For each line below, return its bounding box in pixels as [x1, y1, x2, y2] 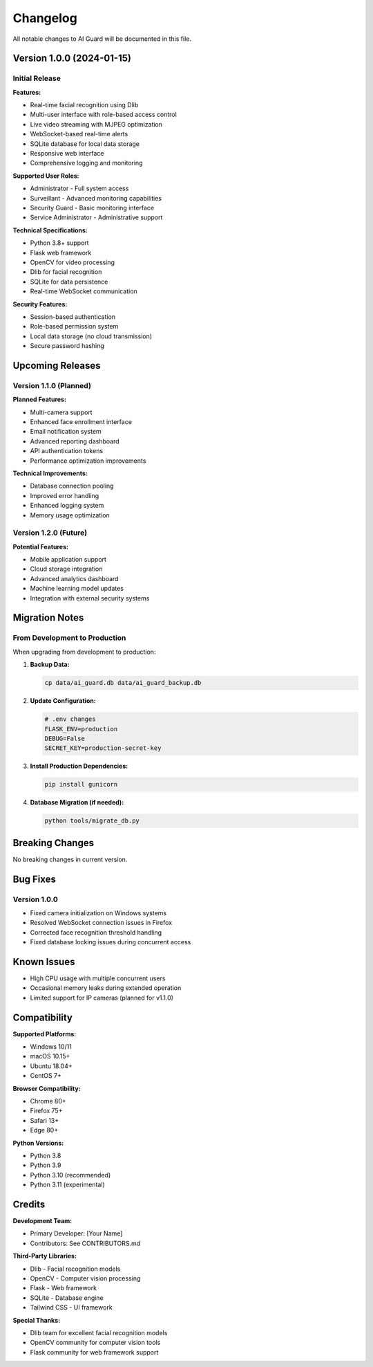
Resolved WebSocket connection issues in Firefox [30, 919, 173, 927]
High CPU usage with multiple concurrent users [30, 974, 166, 982]
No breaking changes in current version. [12, 855, 128, 863]
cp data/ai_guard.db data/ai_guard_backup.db [44, 679, 202, 687]
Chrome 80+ [30, 1097, 67, 1105]
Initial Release [12, 73, 61, 83]
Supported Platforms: [12, 1029, 77, 1038]
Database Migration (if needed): [30, 798, 124, 807]
